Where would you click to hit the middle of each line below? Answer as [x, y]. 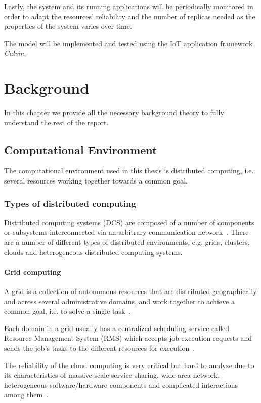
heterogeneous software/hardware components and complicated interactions [121, 384]
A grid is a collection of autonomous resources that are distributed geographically [130, 291]
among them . [26, 395]
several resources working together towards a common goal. [96, 181]
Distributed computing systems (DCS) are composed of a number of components [129, 222]
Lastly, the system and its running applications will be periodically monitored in [129, 6]
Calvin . [15, 53]
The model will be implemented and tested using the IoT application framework [128, 43]
